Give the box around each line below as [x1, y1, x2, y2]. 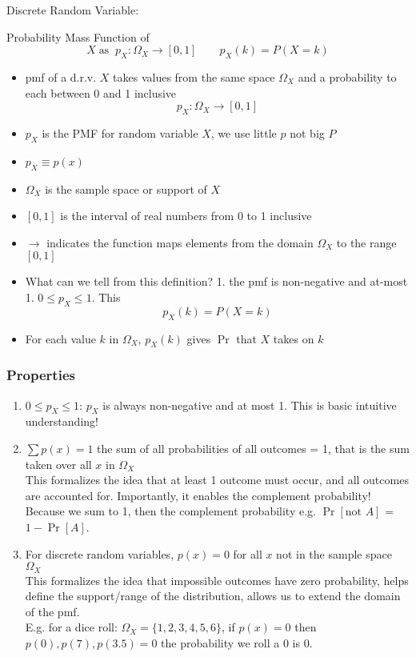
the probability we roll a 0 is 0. [161, 634, 313, 651]
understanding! [25, 413, 98, 430]
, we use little [210, 124, 277, 141]
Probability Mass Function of [6, 28, 150, 45]
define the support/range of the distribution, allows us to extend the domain [25, 587, 401, 604]
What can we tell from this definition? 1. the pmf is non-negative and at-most [25, 273, 408, 290]
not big [290, 124, 325, 141]
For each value [25, 330, 96, 347]
